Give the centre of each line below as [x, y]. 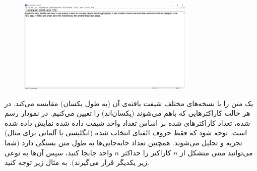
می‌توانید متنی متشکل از [216, 152]
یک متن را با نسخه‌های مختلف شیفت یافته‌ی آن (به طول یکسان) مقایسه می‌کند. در [129, 103]
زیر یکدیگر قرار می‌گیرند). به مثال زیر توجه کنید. [77, 162]
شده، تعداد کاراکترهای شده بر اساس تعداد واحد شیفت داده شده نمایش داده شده [127, 122]
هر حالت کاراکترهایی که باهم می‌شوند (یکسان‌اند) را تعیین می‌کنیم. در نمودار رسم [127, 113]
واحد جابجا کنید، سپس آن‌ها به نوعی [58, 152]
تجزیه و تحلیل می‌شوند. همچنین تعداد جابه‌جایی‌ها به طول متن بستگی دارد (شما [123, 142]
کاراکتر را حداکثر [146, 152]
